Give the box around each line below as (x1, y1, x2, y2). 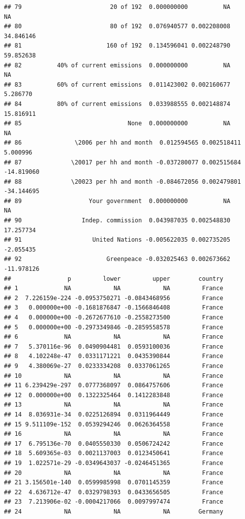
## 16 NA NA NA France (4, 430, 223, 438)
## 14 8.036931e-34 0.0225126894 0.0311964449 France (4, 411, 223, 418)
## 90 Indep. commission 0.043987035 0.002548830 (4, 217, 231, 224)
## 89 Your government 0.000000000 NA (4, 197, 231, 205)
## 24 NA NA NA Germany (4, 508, 223, 515)
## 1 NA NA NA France (4, 285, 223, 292)
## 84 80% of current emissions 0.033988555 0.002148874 (4, 100, 231, 107)
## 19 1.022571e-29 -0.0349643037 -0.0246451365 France (4, 459, 223, 467)
